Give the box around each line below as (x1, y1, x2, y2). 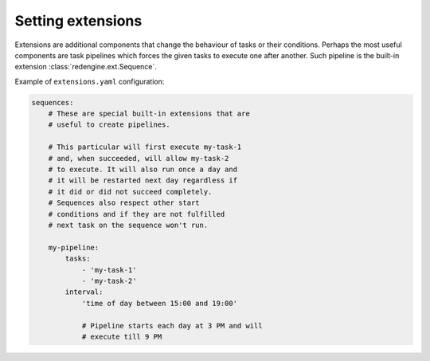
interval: (64, 288, 104, 296)
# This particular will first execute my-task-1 (48, 143, 242, 151)
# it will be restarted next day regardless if (48, 176, 238, 185)
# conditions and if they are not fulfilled (48, 210, 225, 218)
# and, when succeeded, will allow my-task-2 (48, 154, 229, 163)
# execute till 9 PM (81, 332, 162, 341)
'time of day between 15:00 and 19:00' (81, 299, 238, 308)
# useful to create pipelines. (48, 120, 170, 129)
